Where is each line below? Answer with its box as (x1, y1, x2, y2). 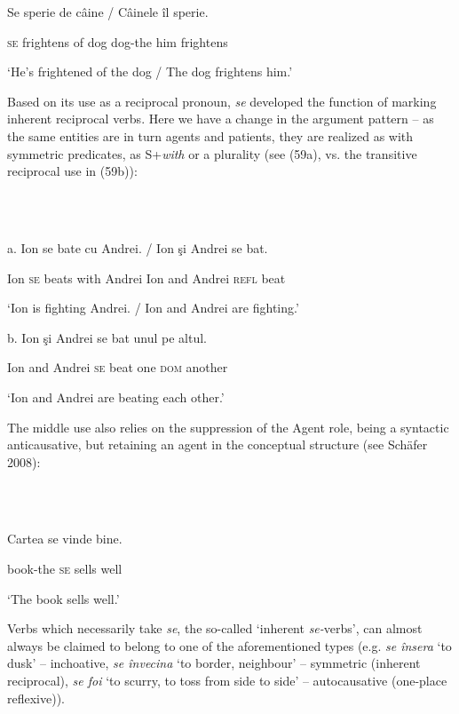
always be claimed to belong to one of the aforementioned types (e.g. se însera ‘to (7, 636, 452, 654)
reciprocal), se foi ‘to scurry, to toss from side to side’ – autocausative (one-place (7, 671, 447, 690)
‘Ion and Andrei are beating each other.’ (7, 387, 225, 406)
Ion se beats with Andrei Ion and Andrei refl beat (7, 268, 286, 287)
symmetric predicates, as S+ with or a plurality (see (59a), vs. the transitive (7, 144, 417, 163)
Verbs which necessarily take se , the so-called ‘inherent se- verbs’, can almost (7, 619, 423, 638)
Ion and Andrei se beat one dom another (7, 358, 228, 377)
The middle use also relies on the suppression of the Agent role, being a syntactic (7, 417, 449, 436)
